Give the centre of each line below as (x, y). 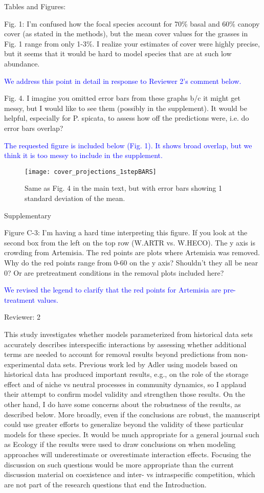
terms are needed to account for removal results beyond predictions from (118, 354)
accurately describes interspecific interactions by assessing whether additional (125, 344)
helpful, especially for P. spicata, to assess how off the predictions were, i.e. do (127, 118)
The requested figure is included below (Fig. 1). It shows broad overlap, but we (128, 145)
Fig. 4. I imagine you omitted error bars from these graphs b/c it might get (122, 98)
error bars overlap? (34, 128)
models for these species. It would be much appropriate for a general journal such (132, 434)
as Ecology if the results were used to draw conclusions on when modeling (120, 444)
